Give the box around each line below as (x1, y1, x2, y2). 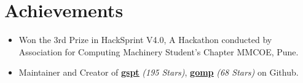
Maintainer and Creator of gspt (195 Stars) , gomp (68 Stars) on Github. (18, 66, 299, 79)
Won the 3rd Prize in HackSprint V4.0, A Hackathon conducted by (18, 33, 272, 46)
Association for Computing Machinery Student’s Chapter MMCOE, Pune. (18, 45, 299, 58)
